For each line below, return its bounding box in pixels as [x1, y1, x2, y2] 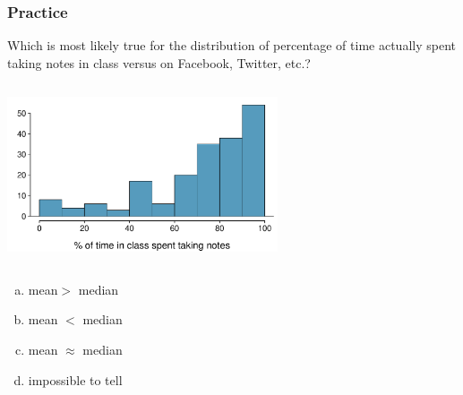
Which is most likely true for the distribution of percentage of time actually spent [7, 36, 456, 55]
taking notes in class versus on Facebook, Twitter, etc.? [7, 53, 311, 72]
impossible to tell [28, 370, 123, 389]
